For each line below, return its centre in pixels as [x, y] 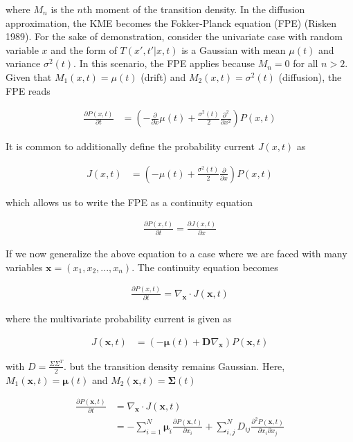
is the [62, 9]
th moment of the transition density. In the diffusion [194, 9]
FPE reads [28, 90]
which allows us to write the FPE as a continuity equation [129, 202]
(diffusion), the [310, 76]
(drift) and [163, 76]
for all [306, 63]
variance [23, 63]
